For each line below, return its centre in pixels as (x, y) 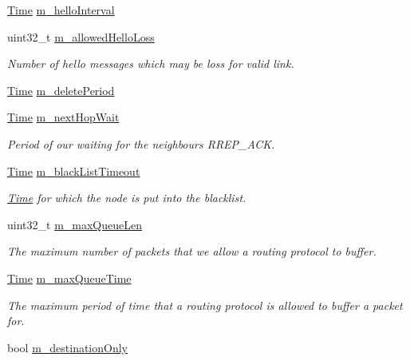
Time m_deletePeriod (61, 90)
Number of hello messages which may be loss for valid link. (151, 63)
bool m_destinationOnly (68, 347)
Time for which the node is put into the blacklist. (127, 198)
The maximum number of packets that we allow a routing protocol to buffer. (192, 251)
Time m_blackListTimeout (74, 171)
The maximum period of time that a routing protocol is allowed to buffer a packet (205, 305)
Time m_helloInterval (61, 10)
